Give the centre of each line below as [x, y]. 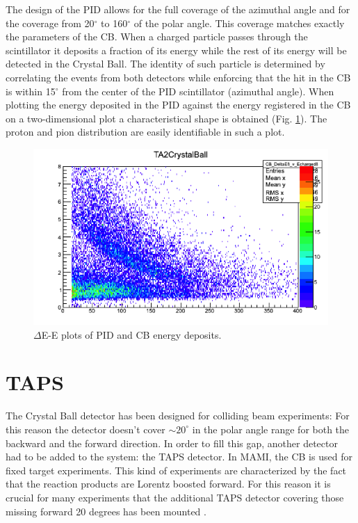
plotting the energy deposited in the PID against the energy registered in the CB [178, 105]
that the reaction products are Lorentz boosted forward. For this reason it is [168, 484]
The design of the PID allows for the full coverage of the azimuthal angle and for [178, 9]
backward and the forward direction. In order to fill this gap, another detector [172, 443]
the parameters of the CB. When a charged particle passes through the [157, 37]
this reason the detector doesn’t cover [86, 429]
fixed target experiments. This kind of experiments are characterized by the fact [176, 470]
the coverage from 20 [50, 23]
